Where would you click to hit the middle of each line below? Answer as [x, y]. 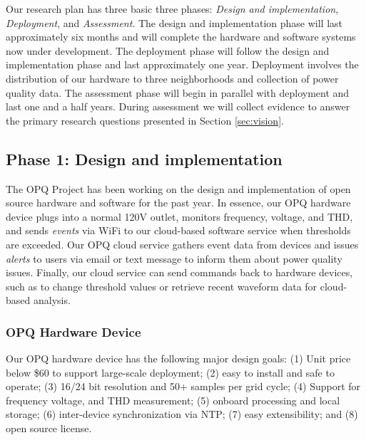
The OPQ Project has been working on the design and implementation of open [178, 188]
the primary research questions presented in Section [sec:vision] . [145, 120]
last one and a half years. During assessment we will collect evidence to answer [178, 106]
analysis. [52, 300]
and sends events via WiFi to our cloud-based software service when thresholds [178, 230]
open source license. [49, 428]
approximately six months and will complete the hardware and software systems [181, 37]
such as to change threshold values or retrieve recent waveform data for [162, 286]
